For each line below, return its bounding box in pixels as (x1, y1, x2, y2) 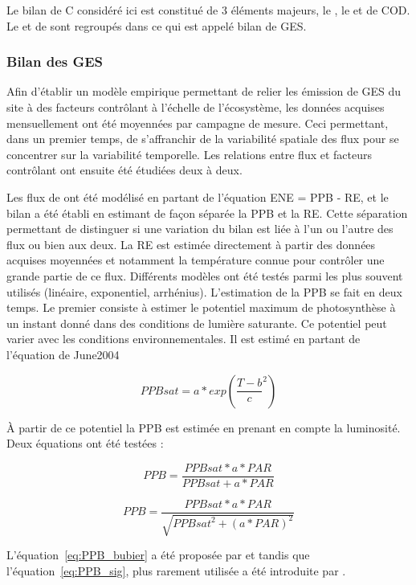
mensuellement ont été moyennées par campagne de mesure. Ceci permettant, (6, 114, 389, 131)
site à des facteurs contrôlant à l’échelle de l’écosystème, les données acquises (6, 99, 385, 115)
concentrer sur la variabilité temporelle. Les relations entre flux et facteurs (6, 145, 373, 162)
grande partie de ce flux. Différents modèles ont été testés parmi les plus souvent (6, 267, 403, 284)
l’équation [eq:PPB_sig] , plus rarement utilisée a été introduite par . (6, 562, 346, 579)
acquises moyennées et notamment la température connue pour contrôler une (6, 252, 385, 268)
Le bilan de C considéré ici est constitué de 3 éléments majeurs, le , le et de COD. (6, 2, 410, 18)
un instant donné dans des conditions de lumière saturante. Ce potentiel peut (6, 314, 387, 331)
